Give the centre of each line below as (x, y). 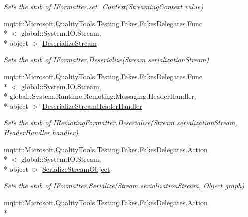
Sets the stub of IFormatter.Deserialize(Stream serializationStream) (107, 60)
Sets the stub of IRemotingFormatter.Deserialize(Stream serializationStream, (121, 122)
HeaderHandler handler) (41, 132)
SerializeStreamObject (76, 168)
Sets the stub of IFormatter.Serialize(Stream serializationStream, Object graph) (124, 185)
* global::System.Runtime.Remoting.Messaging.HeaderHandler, (100, 96)
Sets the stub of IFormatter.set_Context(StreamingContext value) (104, 6)
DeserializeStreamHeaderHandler (92, 106)
